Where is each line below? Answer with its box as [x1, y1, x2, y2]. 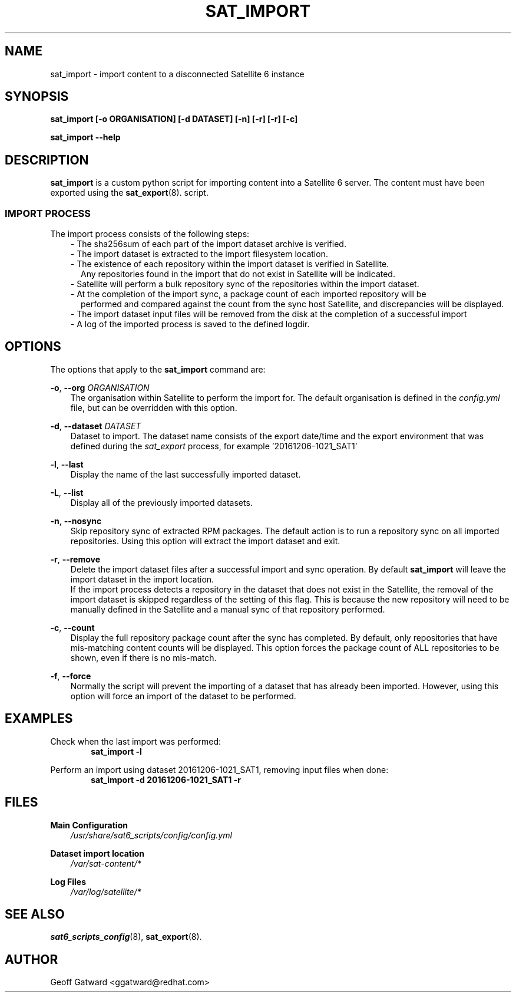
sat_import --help [50, 132, 121, 143]
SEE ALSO [5, 906, 65, 922]
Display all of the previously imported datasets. [70, 497, 253, 508]
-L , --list [50, 487, 84, 498]
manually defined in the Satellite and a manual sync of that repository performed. [70, 604, 385, 614]
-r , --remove [50, 554, 101, 564]
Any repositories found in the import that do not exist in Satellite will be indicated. [81, 269, 395, 279]
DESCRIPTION [5, 152, 89, 167]
